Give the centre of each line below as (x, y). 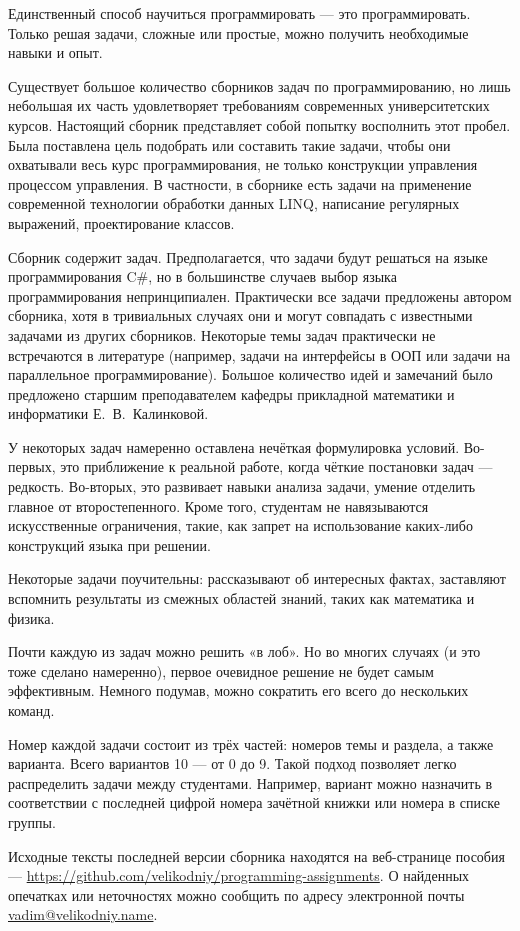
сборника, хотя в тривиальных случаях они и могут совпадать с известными (240, 315)
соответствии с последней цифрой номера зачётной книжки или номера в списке (254, 802)
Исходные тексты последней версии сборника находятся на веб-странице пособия (256, 855)
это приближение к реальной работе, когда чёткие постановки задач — (276, 466)
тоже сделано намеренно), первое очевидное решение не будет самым (221, 670)
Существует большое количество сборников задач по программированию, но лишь (259, 85)
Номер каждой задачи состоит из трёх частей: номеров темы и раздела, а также (251, 743)
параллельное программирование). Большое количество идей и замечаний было (250, 374)
